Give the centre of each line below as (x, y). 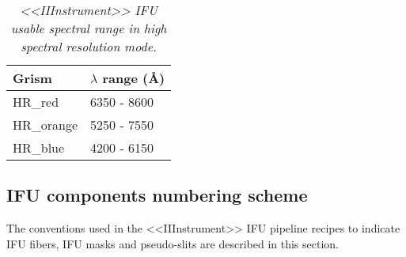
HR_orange (46, 125)
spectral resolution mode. (89, 46)
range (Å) (134, 78)
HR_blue (39, 147)
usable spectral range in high (89, 28)
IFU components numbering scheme (157, 195)
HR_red (36, 102)
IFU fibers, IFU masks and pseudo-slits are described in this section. (173, 243)
